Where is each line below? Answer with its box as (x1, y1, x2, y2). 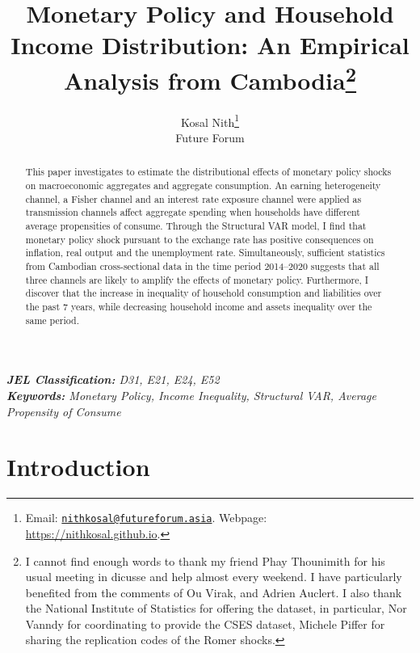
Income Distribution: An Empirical (10, 28, 409, 61)
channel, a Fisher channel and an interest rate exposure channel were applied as (25, 192, 362, 205)
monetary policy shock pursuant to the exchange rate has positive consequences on (25, 232, 374, 246)
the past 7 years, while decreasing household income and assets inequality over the (25, 300, 372, 314)
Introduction (6, 450, 150, 483)
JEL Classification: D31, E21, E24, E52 (6, 371, 220, 388)
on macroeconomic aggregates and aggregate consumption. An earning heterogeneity (25, 179, 381, 192)
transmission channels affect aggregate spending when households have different (25, 205, 360, 219)
